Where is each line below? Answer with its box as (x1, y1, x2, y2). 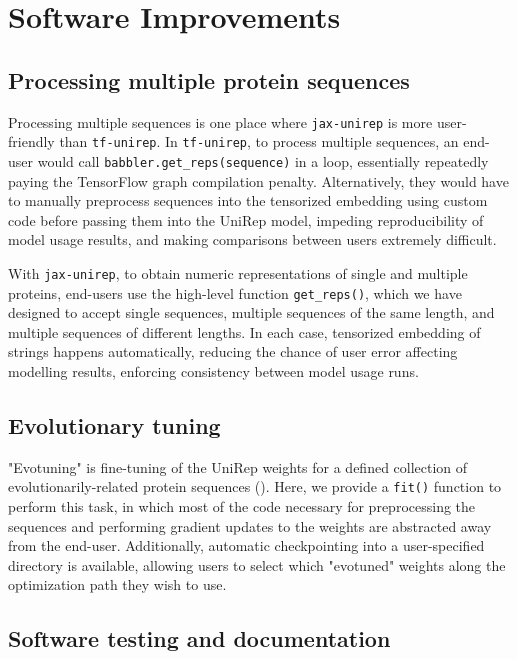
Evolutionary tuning (8, 410, 221, 440)
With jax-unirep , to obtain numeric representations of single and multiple (8, 262, 468, 283)
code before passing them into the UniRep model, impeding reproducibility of (8, 209, 484, 230)
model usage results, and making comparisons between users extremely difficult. (8, 229, 497, 250)
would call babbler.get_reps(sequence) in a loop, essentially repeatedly (37, 150, 489, 171)
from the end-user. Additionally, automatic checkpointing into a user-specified (8, 535, 485, 556)
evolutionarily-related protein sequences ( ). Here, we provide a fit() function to (8, 476, 502, 497)
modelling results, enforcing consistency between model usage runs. (8, 361, 419, 382)
